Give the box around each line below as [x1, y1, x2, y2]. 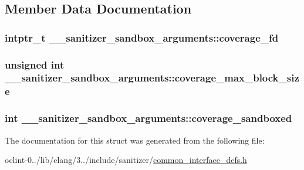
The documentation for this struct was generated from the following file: [5, 134, 265, 146]
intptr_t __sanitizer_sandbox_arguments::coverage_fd [5, 30, 279, 45]
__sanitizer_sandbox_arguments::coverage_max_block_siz [5, 70, 299, 85]
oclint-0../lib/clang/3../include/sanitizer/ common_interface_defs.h [5, 154, 247, 166]
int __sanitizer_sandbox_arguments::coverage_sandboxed [5, 111, 292, 125]
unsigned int [5, 57, 65, 72]
